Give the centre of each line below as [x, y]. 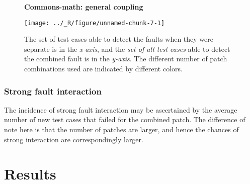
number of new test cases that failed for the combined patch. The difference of [125, 119]
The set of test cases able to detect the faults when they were [119, 39]
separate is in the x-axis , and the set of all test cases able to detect [127, 49]
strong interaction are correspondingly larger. [74, 139]
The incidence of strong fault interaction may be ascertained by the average [121, 109]
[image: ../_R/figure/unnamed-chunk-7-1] [95, 23]
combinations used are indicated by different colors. [103, 69]
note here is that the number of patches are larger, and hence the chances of [121, 129]
